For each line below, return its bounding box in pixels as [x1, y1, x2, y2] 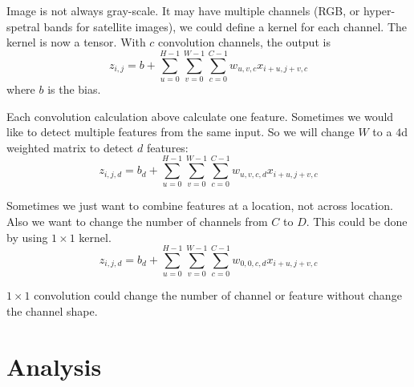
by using [6, 228, 48, 245]
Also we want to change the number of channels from [6, 213, 268, 229]
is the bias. [47, 80, 101, 97]
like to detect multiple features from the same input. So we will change [6, 123, 355, 140]
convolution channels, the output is [158, 34, 331, 50]
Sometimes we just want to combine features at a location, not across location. [6, 197, 393, 214]
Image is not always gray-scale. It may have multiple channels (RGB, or [6, 2, 360, 18]
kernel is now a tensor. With [6, 34, 146, 50]
